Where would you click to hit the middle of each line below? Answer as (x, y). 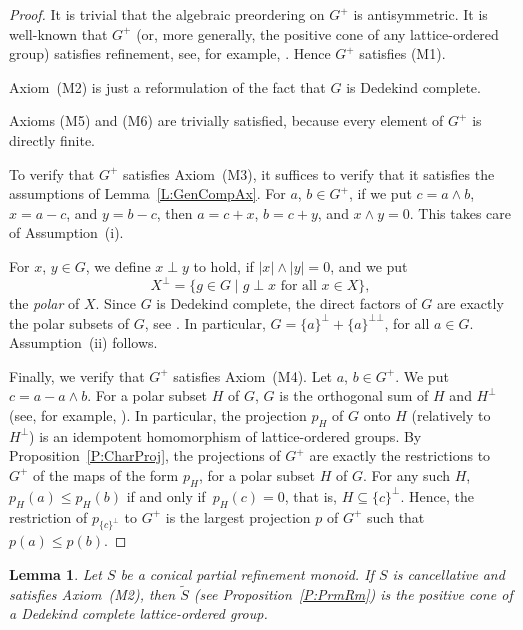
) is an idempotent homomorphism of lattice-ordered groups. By (225, 435)
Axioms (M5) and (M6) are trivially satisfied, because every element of (226, 120)
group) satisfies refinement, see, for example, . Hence (170, 53)
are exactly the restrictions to (400, 455)
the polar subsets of (69, 322)
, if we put (380, 193)
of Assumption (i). (66, 232)
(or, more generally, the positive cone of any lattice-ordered (317, 33)
